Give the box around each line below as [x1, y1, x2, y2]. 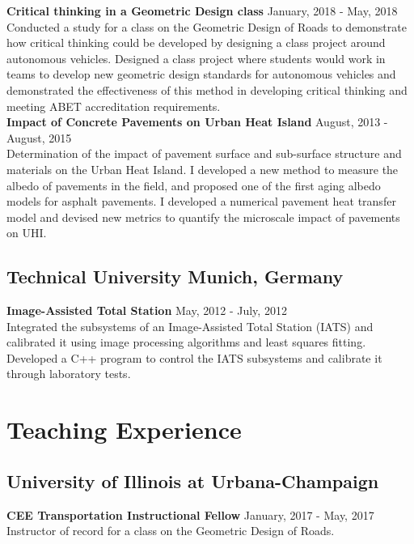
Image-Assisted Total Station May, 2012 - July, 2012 [6, 302, 287, 319]
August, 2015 [6, 129, 72, 146]
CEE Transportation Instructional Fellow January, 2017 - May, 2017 [6, 506, 374, 523]
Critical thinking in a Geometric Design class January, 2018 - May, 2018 [6, 2, 398, 19]
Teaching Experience [6, 413, 242, 446]
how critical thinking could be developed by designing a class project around [6, 34, 386, 51]
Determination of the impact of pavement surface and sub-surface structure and [6, 145, 402, 162]
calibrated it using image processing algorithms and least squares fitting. [6, 334, 366, 351]
